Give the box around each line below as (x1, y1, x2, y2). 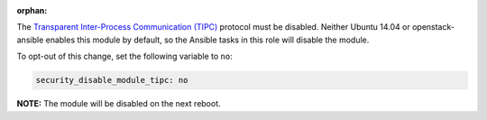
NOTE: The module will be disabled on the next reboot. (16, 98, 221, 109)
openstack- (411, 22, 455, 32)
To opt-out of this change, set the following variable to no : (16, 51, 234, 62)
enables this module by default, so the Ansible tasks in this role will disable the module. (45, 34, 370, 45)
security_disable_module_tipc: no (35, 75, 188, 86)
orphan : (16, 5, 48, 15)
